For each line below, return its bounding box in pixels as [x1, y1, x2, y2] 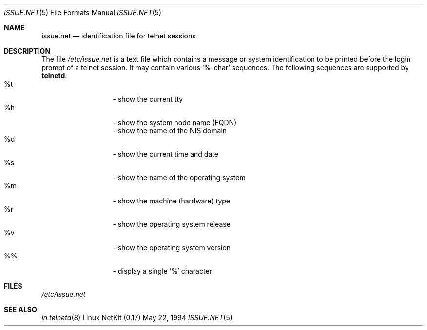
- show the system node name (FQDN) [113, 118, 237, 127]
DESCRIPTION [4, 47, 51, 55]
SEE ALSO [4, 305, 37, 313]
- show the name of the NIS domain [113, 127, 227, 135]
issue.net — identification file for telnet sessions [41, 32, 196, 40]
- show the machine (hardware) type [113, 197, 231, 205]
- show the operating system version [113, 243, 231, 252]
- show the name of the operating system [113, 173, 246, 182]
